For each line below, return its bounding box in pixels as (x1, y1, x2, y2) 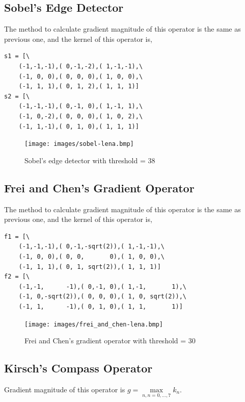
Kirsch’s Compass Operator (4, 360, 153, 376)
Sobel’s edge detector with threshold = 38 (24, 155, 155, 165)
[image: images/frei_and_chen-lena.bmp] (24, 320, 164, 328)
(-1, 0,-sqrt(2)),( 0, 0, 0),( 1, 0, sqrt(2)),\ (18, 293, 186, 300)
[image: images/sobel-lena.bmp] (24, 140, 134, 148)
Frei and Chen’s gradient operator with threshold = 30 (24, 335, 196, 346)
